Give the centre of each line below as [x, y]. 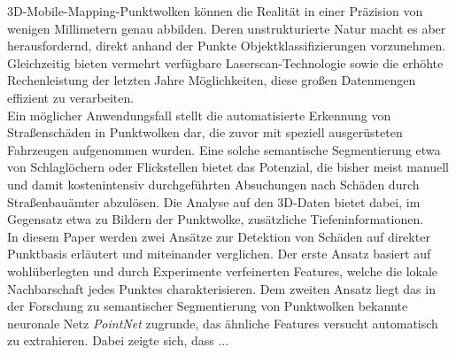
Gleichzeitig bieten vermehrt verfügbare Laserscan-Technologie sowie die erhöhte [225, 62]
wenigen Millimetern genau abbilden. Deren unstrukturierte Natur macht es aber [227, 28]
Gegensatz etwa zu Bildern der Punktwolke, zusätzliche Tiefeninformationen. [216, 219]
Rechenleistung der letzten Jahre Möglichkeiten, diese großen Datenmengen [212, 80]
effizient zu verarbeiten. [71, 97]
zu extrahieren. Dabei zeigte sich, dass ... [118, 340]
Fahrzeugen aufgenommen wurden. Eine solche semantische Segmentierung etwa [224, 149]
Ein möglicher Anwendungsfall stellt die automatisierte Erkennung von [199, 115]
